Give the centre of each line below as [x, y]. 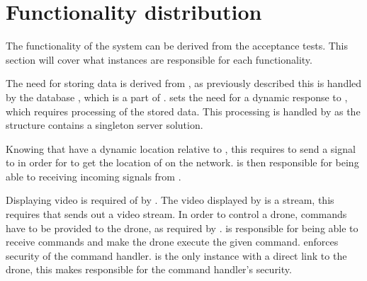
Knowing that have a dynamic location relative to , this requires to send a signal [181, 148]
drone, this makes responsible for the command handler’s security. [149, 269]
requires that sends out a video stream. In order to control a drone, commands [176, 214]
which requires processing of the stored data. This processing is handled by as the [183, 111]
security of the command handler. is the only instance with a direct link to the [176, 255]
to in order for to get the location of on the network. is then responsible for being [182, 162]
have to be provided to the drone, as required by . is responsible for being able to [182, 228]
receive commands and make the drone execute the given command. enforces [172, 242]
